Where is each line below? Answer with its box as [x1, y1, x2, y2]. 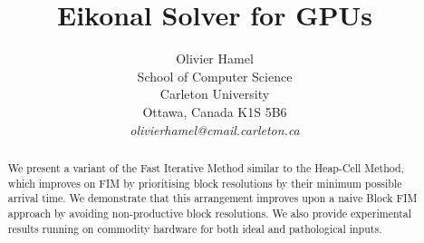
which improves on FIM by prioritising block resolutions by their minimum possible [7, 175, 402, 190]
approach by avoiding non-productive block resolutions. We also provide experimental [7, 205, 412, 220]
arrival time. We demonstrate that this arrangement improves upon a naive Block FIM [7, 190, 418, 206]
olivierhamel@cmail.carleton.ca [130, 120, 300, 139]
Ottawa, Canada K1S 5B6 [142, 102, 287, 121]
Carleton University [159, 84, 270, 103]
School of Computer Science [137, 66, 293, 85]
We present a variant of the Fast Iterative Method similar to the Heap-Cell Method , [7, 160, 404, 175]
